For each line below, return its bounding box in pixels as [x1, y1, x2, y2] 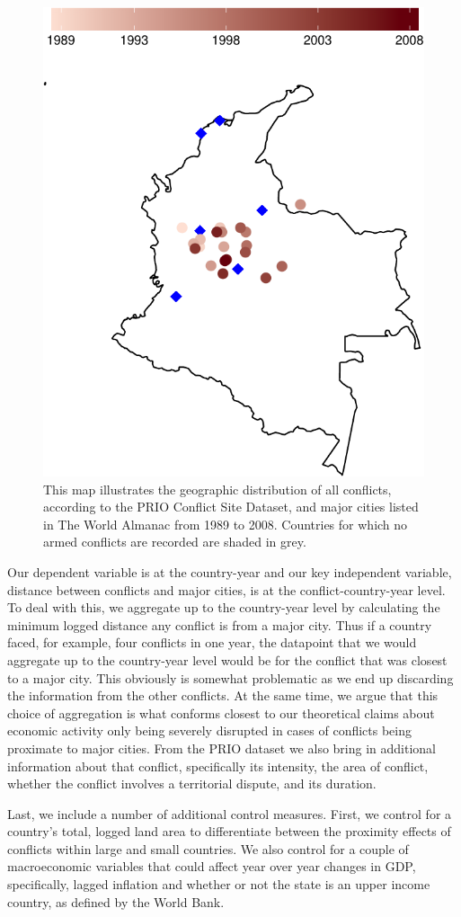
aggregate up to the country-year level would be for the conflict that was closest [7, 650, 448, 669]
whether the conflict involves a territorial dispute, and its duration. [7, 774, 377, 793]
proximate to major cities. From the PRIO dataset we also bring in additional [7, 738, 436, 757]
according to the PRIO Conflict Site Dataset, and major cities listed [43, 497, 419, 516]
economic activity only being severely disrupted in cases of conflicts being [7, 721, 412, 740]
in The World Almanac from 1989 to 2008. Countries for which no [43, 514, 408, 533]
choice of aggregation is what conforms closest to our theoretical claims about [7, 703, 435, 722]
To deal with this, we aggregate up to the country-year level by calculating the [7, 598, 440, 617]
